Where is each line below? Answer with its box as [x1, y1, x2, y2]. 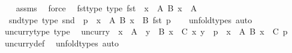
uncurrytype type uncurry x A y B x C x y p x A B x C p [4, 25, 288, 38]
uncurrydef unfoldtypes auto [4, 36, 119, 49]
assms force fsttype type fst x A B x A [16, 2, 197, 14]
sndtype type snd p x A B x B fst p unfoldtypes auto [8, 13, 252, 26]
